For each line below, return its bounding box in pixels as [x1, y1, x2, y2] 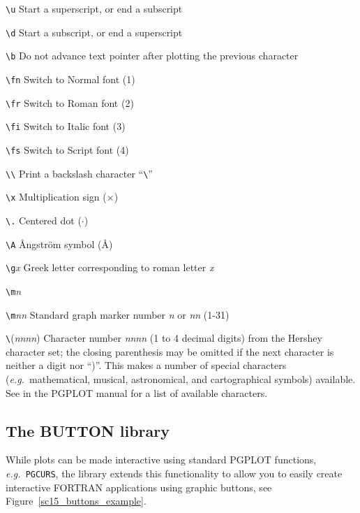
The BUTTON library [6, 419, 170, 441]
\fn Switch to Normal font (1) [6, 71, 135, 86]
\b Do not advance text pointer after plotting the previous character [6, 48, 299, 63]
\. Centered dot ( [6, 212, 82, 227]
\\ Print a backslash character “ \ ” [6, 166, 153, 180]
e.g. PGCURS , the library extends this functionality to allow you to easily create [6, 466, 343, 481]
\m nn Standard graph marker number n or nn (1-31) [6, 307, 230, 321]
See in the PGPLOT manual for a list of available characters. [6, 385, 268, 400]
